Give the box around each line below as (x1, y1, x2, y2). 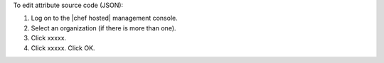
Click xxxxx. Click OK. (31, 43, 95, 52)
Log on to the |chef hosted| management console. (31, 14, 178, 23)
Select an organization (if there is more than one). (31, 23, 177, 32)
